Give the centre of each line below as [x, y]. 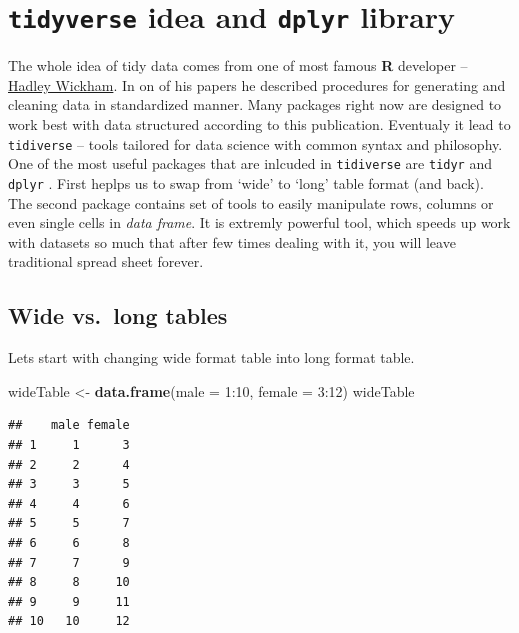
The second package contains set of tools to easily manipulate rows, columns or [251, 202]
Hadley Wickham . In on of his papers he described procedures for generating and [257, 84]
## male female [69, 425]
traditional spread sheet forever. [106, 261]
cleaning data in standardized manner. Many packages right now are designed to [255, 104]
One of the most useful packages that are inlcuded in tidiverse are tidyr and [250, 163]
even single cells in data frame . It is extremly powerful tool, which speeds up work [259, 222]
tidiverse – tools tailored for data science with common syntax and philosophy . [255, 143]
